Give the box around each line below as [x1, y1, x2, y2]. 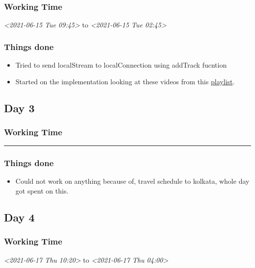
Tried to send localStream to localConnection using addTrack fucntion [15, 60, 227, 70]
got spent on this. [15, 186, 69, 196]
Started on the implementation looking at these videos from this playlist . [15, 76, 235, 86]
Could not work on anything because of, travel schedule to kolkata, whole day [15, 176, 250, 186]
